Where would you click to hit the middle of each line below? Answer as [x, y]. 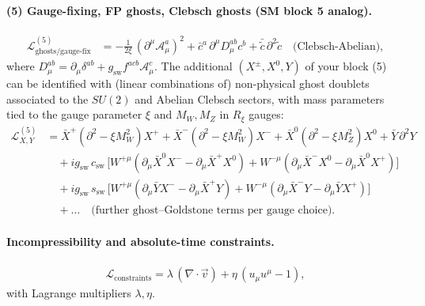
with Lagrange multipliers [69, 293]
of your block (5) [346, 66]
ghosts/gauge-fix [63, 52]
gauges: [266, 114]
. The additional [193, 66]
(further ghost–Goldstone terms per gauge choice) [212, 210]
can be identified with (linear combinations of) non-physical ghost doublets [188, 83]
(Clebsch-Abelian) [336, 46]
